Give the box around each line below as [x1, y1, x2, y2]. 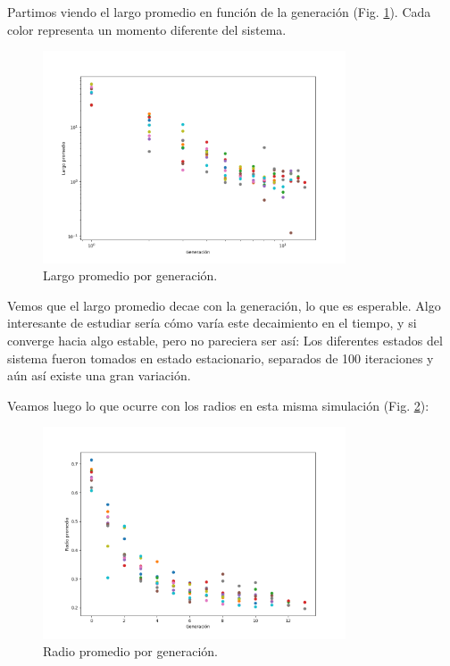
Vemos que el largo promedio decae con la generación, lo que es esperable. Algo [7, 296, 441, 314]
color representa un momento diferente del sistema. [7, 20, 287, 38]
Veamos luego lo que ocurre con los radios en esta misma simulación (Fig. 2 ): [7, 395, 429, 414]
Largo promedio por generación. [43, 266, 218, 285]
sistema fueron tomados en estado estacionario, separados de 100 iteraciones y [7, 348, 434, 367]
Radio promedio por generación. [43, 642, 218, 661]
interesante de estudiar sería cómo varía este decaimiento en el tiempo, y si [7, 313, 417, 332]
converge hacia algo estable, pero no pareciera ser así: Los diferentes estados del [7, 330, 443, 349]
